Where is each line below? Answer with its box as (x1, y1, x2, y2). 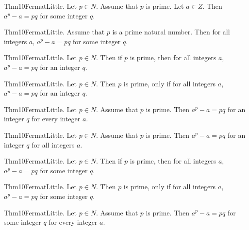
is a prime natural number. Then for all (112, 27, 230, 37)
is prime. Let (146, 1, 184, 11)
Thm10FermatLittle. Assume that (4, 27, 105, 37)
